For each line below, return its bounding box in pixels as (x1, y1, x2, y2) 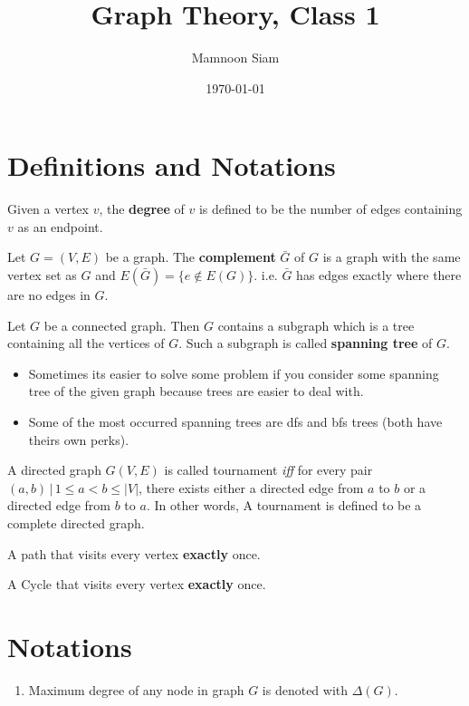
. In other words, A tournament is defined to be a (146, 496, 422, 515)
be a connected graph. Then (43, 315, 200, 334)
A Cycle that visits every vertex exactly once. (7, 575, 266, 594)
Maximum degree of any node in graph (28, 680, 244, 699)
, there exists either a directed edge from (139, 478, 364, 497)
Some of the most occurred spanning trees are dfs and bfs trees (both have (28, 412, 443, 430)
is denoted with (262, 680, 349, 699)
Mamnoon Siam (191, 48, 280, 67)
